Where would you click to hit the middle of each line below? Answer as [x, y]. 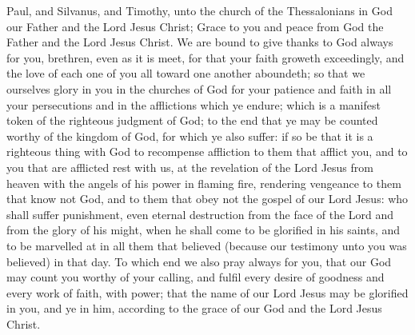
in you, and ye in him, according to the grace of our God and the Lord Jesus [194, 308]
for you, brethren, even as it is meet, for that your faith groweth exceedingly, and [206, 57]
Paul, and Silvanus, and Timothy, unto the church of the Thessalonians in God [200, 10]
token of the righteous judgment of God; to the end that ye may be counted [192, 120]
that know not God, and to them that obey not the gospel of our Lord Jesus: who [207, 199]
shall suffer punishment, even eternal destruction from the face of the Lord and [200, 214]
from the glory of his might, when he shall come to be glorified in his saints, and [204, 230]
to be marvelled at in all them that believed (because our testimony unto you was [207, 245]
